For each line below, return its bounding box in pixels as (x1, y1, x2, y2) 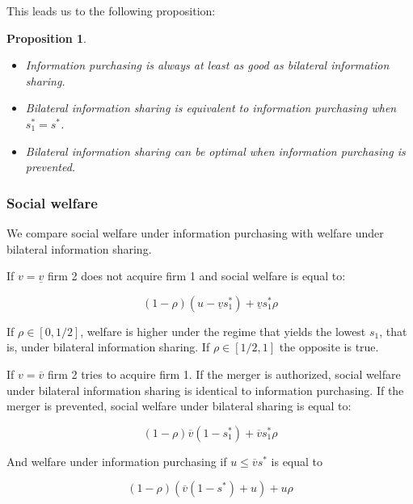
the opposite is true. (279, 338, 379, 355)
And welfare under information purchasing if (6, 452, 227, 469)
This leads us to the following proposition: (6, 2, 216, 19)
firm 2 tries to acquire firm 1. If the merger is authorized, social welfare (47, 365, 401, 382)
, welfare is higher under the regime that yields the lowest (80, 322, 366, 339)
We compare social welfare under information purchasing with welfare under (6, 224, 384, 241)
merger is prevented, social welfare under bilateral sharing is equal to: (6, 397, 352, 414)
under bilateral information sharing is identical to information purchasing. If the (6, 381, 404, 398)
